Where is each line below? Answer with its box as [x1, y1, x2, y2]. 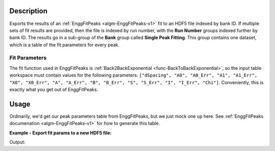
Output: [9, 139, 25, 145]
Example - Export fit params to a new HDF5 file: [9, 130, 112, 136]
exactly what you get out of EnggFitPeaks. [9, 87, 98, 92]
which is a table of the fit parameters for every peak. [9, 41, 120, 48]
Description [9, 7, 48, 15]
